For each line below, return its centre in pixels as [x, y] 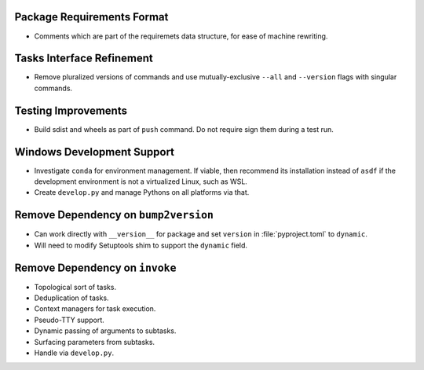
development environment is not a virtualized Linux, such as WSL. [141, 181]
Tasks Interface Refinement [84, 59]
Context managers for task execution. [95, 309]
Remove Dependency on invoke [95, 267]
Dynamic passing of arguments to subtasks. [105, 331]
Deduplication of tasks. [71, 298]
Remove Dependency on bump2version [114, 215]
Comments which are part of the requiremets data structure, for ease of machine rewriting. [181, 36]
